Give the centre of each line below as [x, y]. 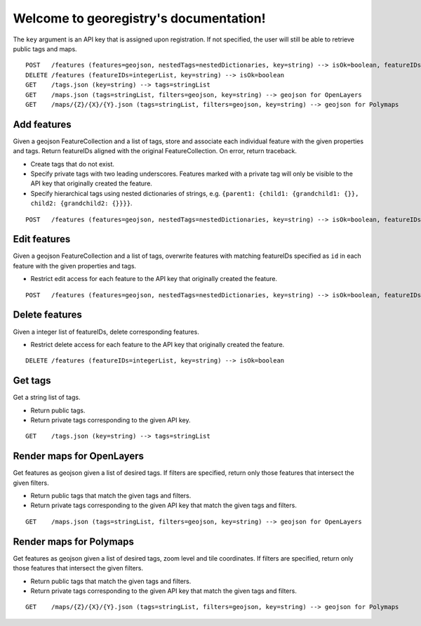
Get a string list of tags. [47, 398]
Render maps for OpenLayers [78, 456]
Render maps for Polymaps [74, 541]
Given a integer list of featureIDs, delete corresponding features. [106, 332]
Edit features [42, 239]
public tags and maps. [45, 48]
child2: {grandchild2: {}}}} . [81, 203]
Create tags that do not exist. [73, 164]
